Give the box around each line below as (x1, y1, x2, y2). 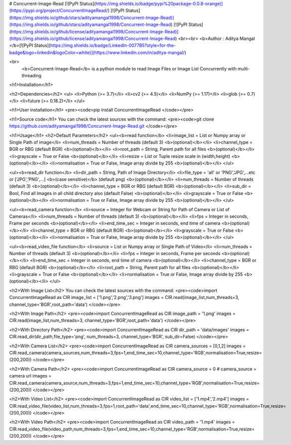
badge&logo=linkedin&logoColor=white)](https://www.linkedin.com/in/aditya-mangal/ (9, 49, 185, 55)
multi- (237, 65, 250, 72)
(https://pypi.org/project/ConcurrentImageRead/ (9, 7, 108, 13)
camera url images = (9, 373, 52, 379)
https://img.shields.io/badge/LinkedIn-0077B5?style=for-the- (50, 42, 176, 48)
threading (21, 72, 42, 78)
